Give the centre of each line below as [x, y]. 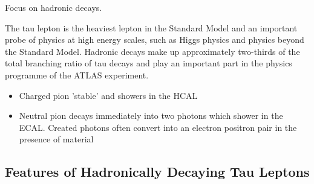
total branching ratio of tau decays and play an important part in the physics [149, 63]
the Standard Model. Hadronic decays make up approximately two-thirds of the [152, 51]
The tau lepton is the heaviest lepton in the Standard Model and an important [151, 27]
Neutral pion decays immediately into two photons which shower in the [151, 116]
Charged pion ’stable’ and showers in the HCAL [108, 95]
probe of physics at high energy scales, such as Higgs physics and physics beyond [155, 40]
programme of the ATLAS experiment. [77, 75]
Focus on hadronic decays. [54, 7]
